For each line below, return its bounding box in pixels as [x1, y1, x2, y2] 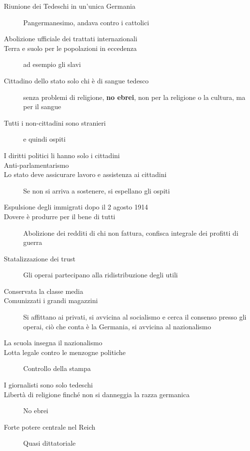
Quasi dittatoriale [23, 438, 76, 448]
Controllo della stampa [23, 363, 91, 373]
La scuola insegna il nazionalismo [4, 338, 103, 348]
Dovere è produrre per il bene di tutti [4, 211, 116, 221]
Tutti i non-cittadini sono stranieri [4, 117, 106, 128]
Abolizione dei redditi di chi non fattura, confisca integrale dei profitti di [23, 227, 238, 238]
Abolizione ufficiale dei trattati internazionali [4, 33, 137, 44]
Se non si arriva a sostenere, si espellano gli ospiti [23, 185, 170, 195]
